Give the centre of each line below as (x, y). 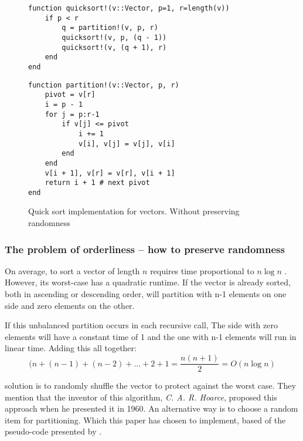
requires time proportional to (202, 270)
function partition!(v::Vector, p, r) (104, 85)
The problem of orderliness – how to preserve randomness (145, 249)
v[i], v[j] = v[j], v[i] (127, 144)
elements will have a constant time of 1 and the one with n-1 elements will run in (151, 336)
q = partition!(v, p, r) (110, 28)
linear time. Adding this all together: (71, 348)
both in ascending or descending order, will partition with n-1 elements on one (146, 294)
